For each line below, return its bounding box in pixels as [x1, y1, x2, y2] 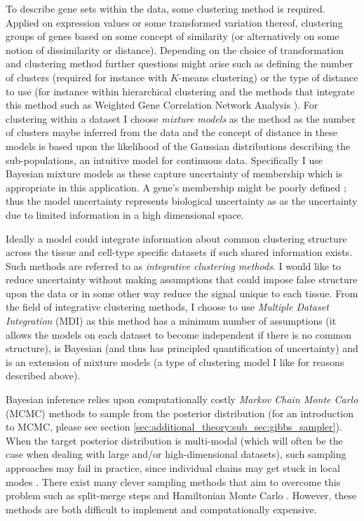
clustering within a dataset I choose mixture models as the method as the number [6, 111, 356, 126]
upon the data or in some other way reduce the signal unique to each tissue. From [6, 285, 358, 300]
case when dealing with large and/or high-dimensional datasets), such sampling [6, 447, 346, 461]
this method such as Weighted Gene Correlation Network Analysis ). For [6, 97, 318, 112]
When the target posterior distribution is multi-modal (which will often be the [6, 433, 343, 447]
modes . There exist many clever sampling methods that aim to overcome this [6, 474, 341, 489]
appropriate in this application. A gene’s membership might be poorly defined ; [6, 180, 346, 194]
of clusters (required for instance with [6, 69, 168, 84]
